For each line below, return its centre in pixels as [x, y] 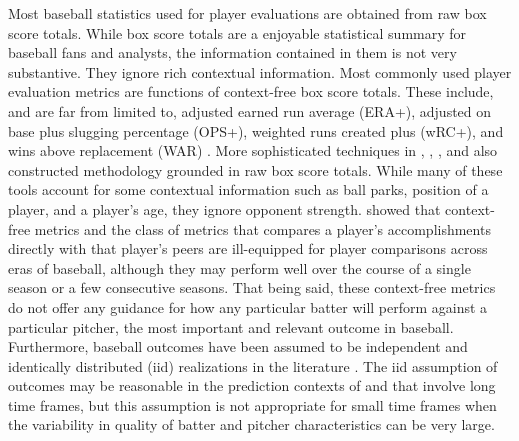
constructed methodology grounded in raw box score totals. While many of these [255, 169]
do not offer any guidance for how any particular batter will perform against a [248, 306]
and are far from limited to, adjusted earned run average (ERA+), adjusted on [250, 110]
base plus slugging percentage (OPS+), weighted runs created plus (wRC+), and [256, 130]
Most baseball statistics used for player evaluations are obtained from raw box [247, 13]
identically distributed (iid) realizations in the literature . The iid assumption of [253, 365]
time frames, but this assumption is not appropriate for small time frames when [252, 404]
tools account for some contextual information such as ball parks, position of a [248, 189]
